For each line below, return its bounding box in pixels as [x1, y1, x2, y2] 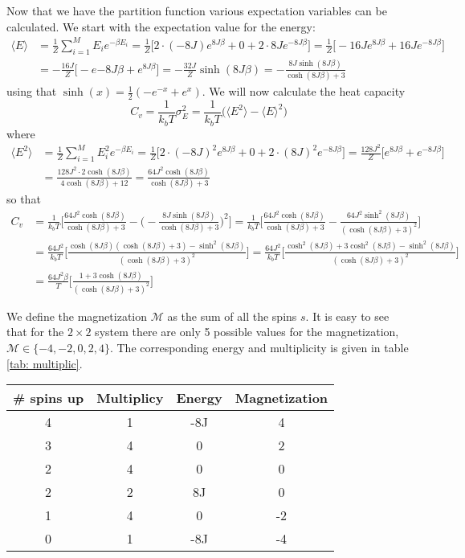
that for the [6, 323, 64, 340]
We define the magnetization [6, 307, 147, 324]
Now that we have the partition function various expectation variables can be [6, 2, 387, 18]
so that [6, 191, 41, 207]
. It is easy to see [305, 307, 390, 324]
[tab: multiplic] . [6, 355, 83, 371]
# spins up [13, 388, 84, 408]
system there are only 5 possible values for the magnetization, [95, 323, 399, 340]
